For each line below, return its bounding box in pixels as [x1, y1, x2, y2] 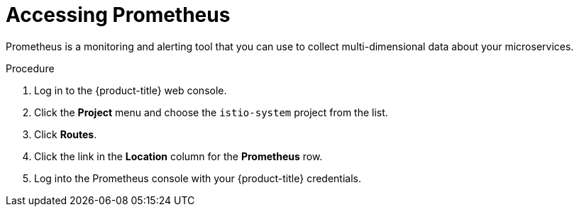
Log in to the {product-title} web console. [34, 84, 227, 96]
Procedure [6, 62, 55, 74]
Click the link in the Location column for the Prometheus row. [34, 150, 323, 162]
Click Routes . [34, 128, 97, 140]
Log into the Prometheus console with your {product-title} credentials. [34, 172, 361, 184]
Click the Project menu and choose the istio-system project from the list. [34, 106, 388, 118]
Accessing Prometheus [6, 3, 231, 27]
